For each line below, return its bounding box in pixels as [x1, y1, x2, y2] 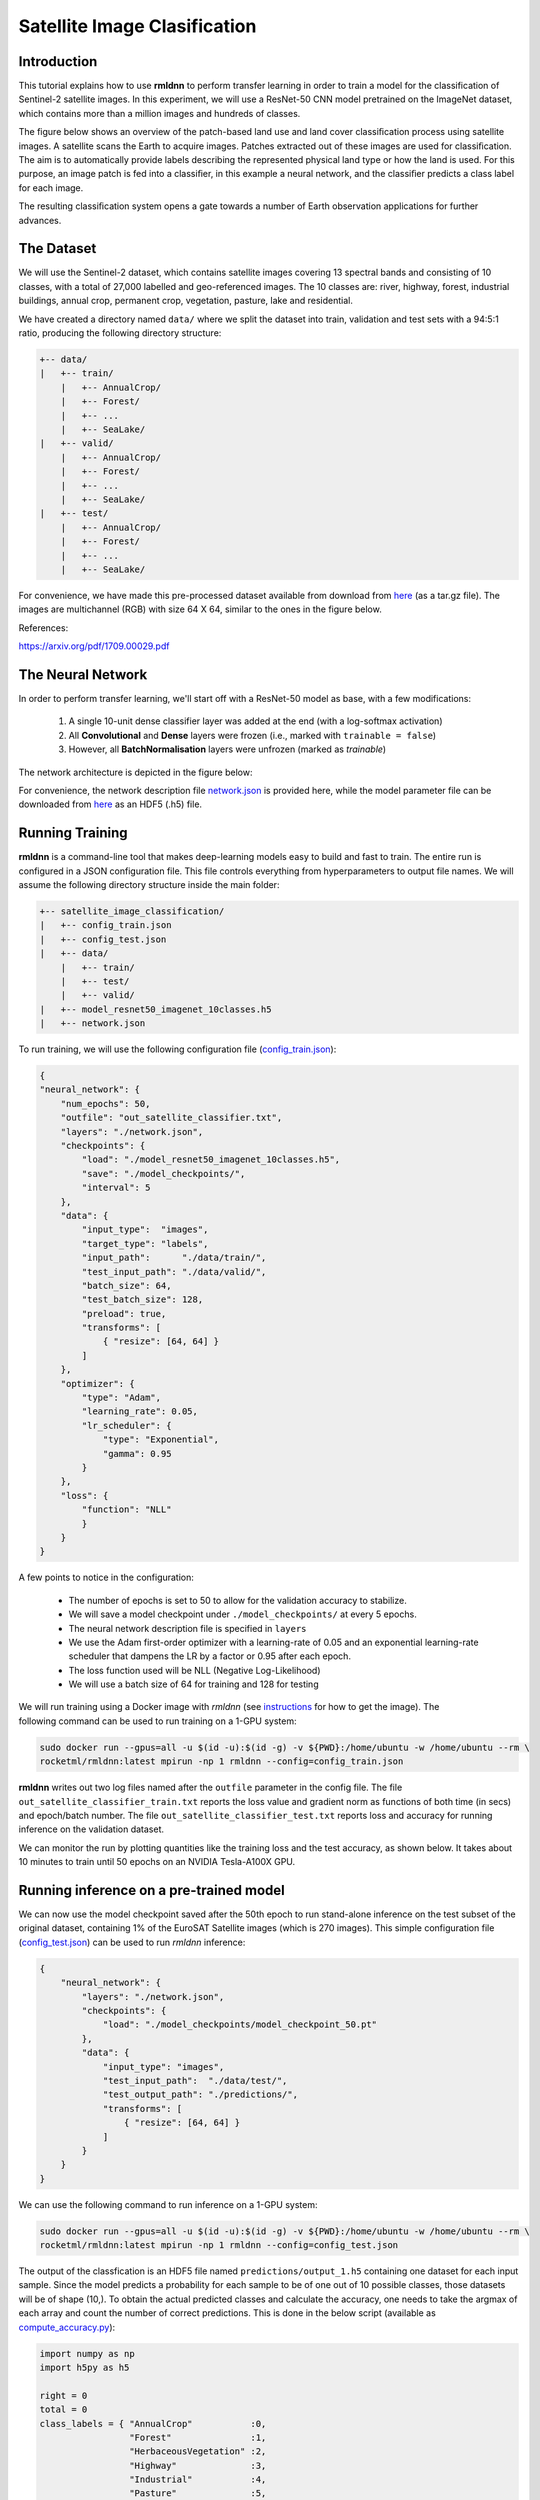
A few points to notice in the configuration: [18, 1571, 195, 1584]
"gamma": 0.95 [102, 1448, 172, 1459]
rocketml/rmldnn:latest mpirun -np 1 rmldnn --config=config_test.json [39, 2240, 399, 2251]
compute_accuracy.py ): [18, 2321, 116, 2333]
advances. [18, 214, 62, 226]
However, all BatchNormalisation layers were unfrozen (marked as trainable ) [68, 743, 387, 755]
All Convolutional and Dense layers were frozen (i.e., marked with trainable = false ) [68, 729, 437, 741]
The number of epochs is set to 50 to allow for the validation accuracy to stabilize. [68, 1594, 407, 1606]
